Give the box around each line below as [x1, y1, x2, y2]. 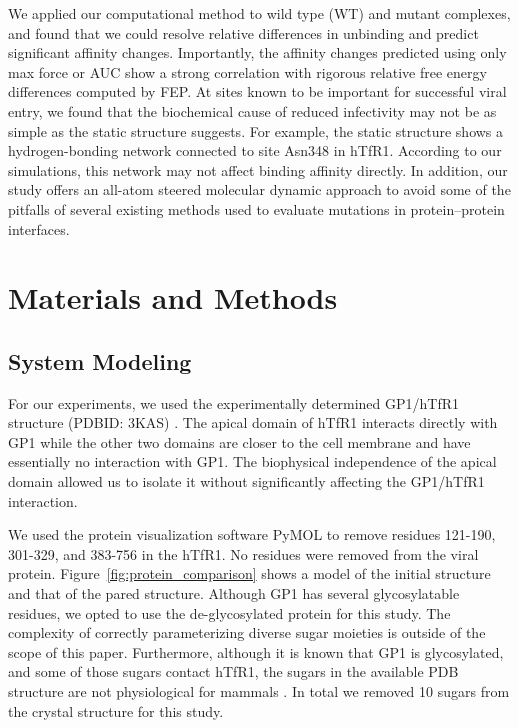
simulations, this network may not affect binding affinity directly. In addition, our [8, 159, 508, 180]
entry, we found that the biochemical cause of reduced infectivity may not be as [8, 100, 497, 121]
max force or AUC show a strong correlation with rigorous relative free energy [8, 61, 487, 82]
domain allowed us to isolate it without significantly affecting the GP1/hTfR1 [8, 471, 485, 492]
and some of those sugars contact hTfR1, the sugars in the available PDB [8, 661, 459, 682]
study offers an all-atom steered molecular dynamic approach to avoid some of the [8, 179, 511, 200]
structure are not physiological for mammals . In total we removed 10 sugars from [8, 681, 510, 702]
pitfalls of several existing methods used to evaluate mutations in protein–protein [8, 198, 505, 219]
